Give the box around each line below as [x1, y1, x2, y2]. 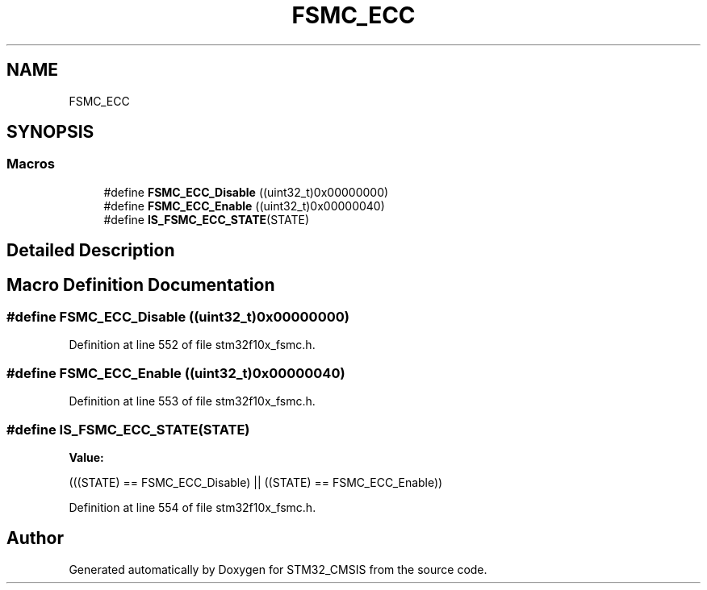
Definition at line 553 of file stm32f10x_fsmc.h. [69, 394, 316, 409]
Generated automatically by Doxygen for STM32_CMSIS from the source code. [69, 562, 487, 576]
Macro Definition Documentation [6, 274, 275, 295]
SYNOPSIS [6, 122, 94, 143]
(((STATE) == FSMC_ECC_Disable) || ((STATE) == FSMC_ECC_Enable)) [69, 475, 443, 489]
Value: [69, 450, 104, 464]
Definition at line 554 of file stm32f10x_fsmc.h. [69, 500, 316, 514]
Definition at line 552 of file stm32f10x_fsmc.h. [69, 338, 316, 352]
